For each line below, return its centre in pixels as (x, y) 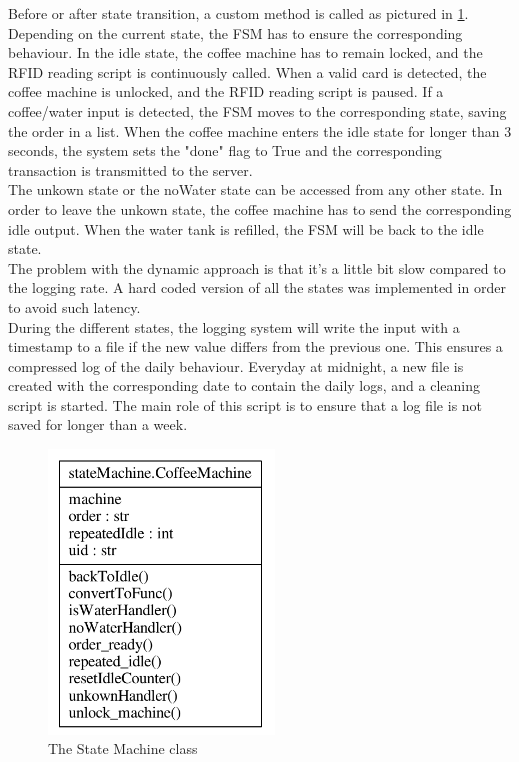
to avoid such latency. (74, 306)
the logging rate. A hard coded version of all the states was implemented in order (257, 287)
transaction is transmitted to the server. (130, 169)
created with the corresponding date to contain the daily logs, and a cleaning (244, 385)
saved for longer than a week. (98, 424)
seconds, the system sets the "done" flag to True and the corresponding (225, 150)
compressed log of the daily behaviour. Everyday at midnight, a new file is (236, 365)
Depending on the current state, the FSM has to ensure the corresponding (235, 32)
